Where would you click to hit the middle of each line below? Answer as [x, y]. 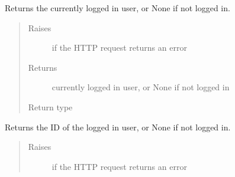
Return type [50, 106]
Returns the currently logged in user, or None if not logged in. [117, 8]
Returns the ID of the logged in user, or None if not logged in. [118, 127]
